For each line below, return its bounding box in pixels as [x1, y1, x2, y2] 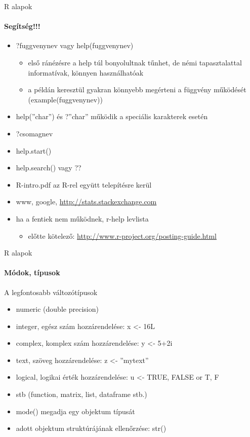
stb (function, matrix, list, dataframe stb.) [16, 389, 147, 399]
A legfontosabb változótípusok [4, 286, 98, 297]
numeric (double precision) [16, 304, 99, 314]
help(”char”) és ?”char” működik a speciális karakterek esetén [16, 111, 208, 122]
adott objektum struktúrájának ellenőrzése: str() [16, 423, 166, 433]
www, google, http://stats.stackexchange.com [16, 196, 157, 207]
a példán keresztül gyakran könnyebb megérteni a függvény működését [28, 84, 246, 95]
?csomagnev [16, 128, 53, 138]
